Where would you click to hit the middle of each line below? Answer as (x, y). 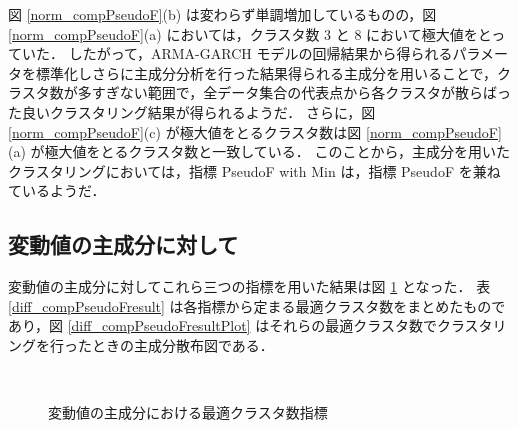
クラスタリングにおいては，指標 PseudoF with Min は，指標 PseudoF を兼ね (254, 170)
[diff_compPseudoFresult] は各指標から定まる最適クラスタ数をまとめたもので (257, 305)
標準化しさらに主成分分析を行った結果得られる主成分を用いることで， (266, 72)
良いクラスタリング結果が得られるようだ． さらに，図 (198, 111)
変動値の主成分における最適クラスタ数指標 (188, 412)
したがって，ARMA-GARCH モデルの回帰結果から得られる (260, 53)
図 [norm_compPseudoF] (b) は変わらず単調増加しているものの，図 (222, 14)
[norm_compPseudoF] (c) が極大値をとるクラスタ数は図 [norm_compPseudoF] (255, 131)
